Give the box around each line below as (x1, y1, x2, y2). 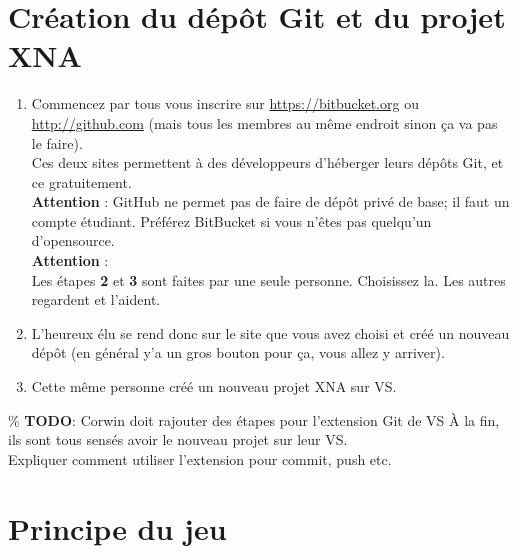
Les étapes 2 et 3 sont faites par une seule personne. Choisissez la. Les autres (31, 269, 506, 290)
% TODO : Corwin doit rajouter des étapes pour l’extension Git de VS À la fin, (8, 409, 500, 430)
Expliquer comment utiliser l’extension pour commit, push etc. (8, 448, 392, 469)
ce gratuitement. (31, 171, 132, 192)
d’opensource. (31, 230, 115, 251)
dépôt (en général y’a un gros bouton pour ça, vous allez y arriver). (31, 342, 445, 363)
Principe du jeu (8, 507, 227, 548)
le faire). (31, 132, 83, 153)
